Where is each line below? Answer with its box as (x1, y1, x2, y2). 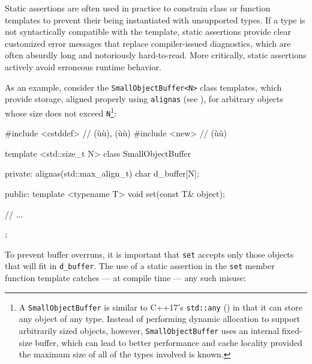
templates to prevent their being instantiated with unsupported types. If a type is (5, 13, 305, 26)
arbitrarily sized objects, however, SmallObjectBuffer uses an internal (19, 324, 280, 336)
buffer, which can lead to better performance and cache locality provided (35, 336, 302, 348)
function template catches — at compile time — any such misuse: (5, 271, 246, 284)
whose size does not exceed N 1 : (5, 105, 116, 119)
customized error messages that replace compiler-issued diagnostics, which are (5, 37, 291, 49)
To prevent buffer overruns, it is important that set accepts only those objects (5, 247, 294, 260)
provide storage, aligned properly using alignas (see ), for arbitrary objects (5, 93, 283, 105)
